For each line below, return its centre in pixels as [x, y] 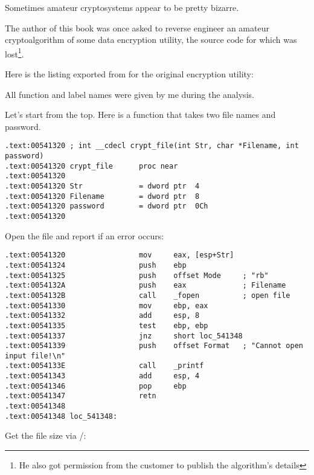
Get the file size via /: [46, 435]
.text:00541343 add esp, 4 [102, 376]
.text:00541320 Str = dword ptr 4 [102, 186]
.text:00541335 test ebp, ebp [107, 325]
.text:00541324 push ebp [96, 265]
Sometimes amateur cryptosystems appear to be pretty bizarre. [122, 7]
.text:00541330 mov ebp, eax [107, 305]
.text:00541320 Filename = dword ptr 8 [102, 196]
